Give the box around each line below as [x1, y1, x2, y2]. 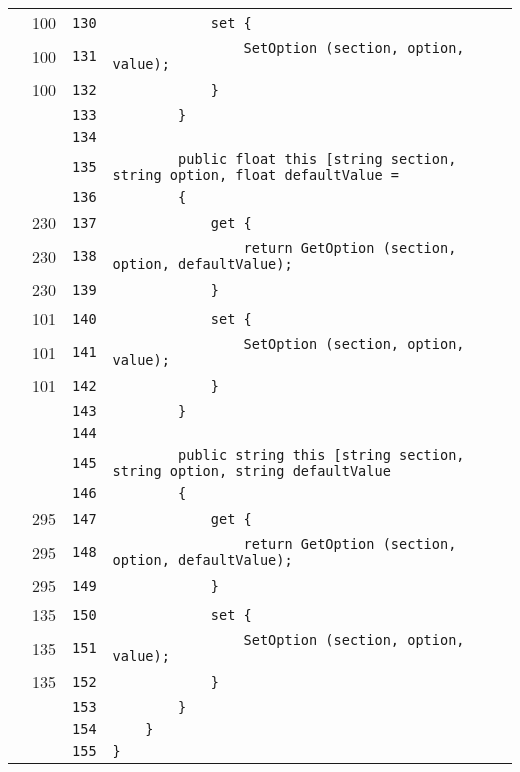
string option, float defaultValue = [112, 167, 400, 183]
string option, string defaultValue [112, 463, 391, 479]
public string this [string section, [178, 447, 465, 463]
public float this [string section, [178, 151, 457, 167]
